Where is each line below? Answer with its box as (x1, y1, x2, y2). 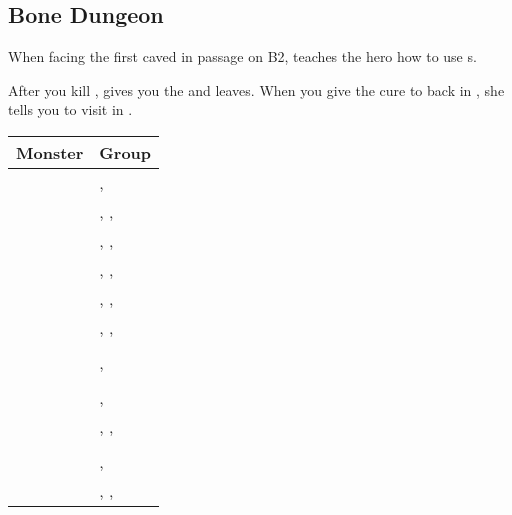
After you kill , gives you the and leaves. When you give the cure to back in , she (8, 79, 505, 100)
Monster (16, 140, 84, 164)
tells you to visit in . (8, 99, 133, 120)
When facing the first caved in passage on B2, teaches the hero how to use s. (8, 46, 477, 67)
